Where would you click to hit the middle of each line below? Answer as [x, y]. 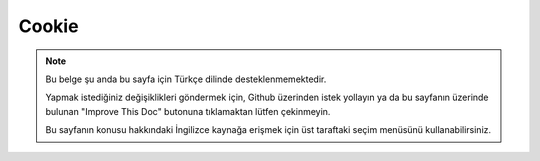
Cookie [48, 26]
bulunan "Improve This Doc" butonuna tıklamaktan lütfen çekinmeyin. [188, 111]
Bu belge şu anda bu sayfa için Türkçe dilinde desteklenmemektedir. [186, 79]
